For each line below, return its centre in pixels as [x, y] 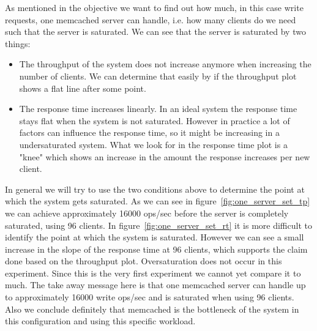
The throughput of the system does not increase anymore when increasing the [165, 64]
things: [18, 43]
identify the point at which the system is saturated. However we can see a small [155, 237]
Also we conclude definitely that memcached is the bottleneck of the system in [152, 309]
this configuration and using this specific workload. [100, 321]
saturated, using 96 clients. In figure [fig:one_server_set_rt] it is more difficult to [158, 225]
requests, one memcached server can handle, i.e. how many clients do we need [151, 19]
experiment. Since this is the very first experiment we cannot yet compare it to [153, 273]
